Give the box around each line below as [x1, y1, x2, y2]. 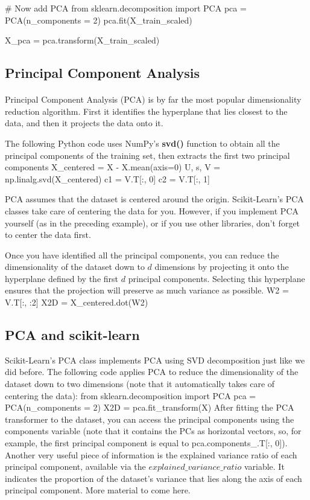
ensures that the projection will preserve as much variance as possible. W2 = [5, 284, 289, 296]
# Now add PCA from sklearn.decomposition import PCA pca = [5, 2, 247, 14]
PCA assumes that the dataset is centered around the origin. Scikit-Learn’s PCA [5, 193, 304, 205]
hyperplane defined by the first [5, 272, 119, 284]
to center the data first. [5, 228, 91, 241]
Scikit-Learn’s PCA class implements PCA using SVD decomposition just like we [5, 353, 305, 366]
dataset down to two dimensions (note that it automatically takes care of [5, 377, 275, 390]
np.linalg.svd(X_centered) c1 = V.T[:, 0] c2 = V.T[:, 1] [5, 172, 210, 185]
